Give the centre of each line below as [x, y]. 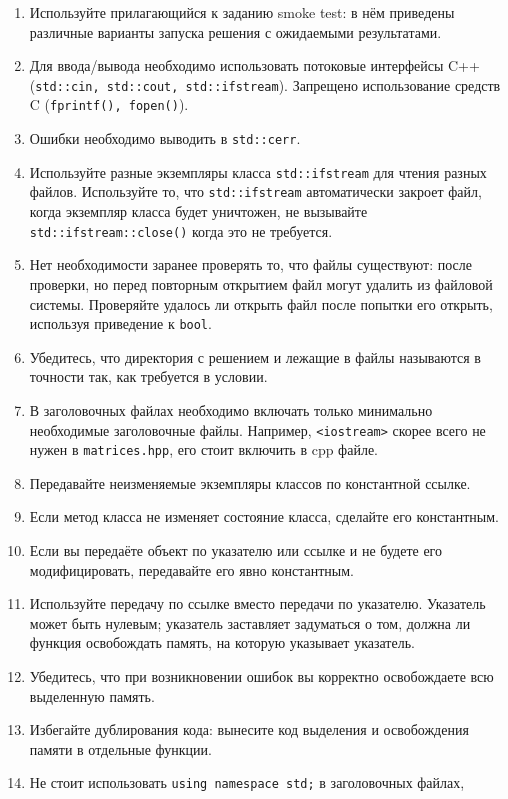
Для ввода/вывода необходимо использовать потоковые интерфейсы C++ [254, 65]
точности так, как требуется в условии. [148, 376]
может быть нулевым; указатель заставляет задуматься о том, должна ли [250, 622]
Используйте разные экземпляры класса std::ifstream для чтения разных [258, 171]
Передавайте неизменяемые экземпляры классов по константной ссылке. [250, 482]
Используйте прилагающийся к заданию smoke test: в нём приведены [242, 12]
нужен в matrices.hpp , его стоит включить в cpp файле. [203, 449]
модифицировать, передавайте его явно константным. [191, 569]
